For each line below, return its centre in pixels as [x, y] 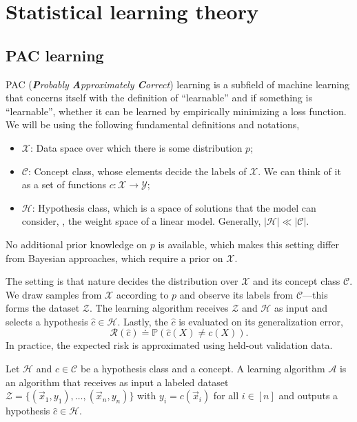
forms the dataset [43, 308]
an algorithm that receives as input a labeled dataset [117, 382]
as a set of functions [64, 184]
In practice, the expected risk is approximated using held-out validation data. [169, 345]
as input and [301, 308]
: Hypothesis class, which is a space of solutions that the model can [174, 207]
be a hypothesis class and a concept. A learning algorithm [203, 369]
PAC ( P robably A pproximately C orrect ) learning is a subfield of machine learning [177, 84]
